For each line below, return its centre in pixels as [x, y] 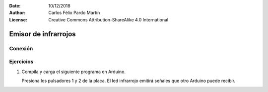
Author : [17, 13]
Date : [15, 6]
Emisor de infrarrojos [43, 34]
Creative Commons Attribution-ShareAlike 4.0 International [108, 19]
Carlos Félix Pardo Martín [74, 13]
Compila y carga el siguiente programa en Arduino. [74, 72]
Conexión [21, 48]
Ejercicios [21, 62]
